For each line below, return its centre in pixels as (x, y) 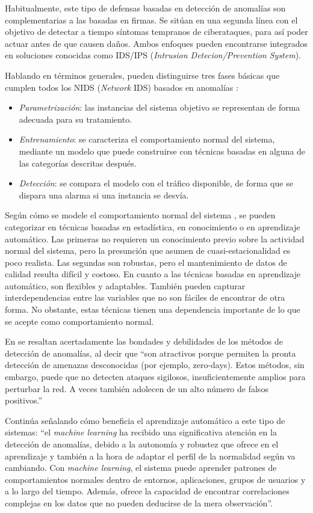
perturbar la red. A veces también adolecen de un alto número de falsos (137, 388)
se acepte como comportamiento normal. (79, 321)
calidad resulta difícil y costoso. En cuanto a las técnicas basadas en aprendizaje (153, 274)
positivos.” (23, 400)
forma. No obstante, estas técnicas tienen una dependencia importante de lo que (153, 309)
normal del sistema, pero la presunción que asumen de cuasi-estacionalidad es (148, 250)
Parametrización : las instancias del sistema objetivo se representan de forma (160, 107)
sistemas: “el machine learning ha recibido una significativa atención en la (141, 432)
